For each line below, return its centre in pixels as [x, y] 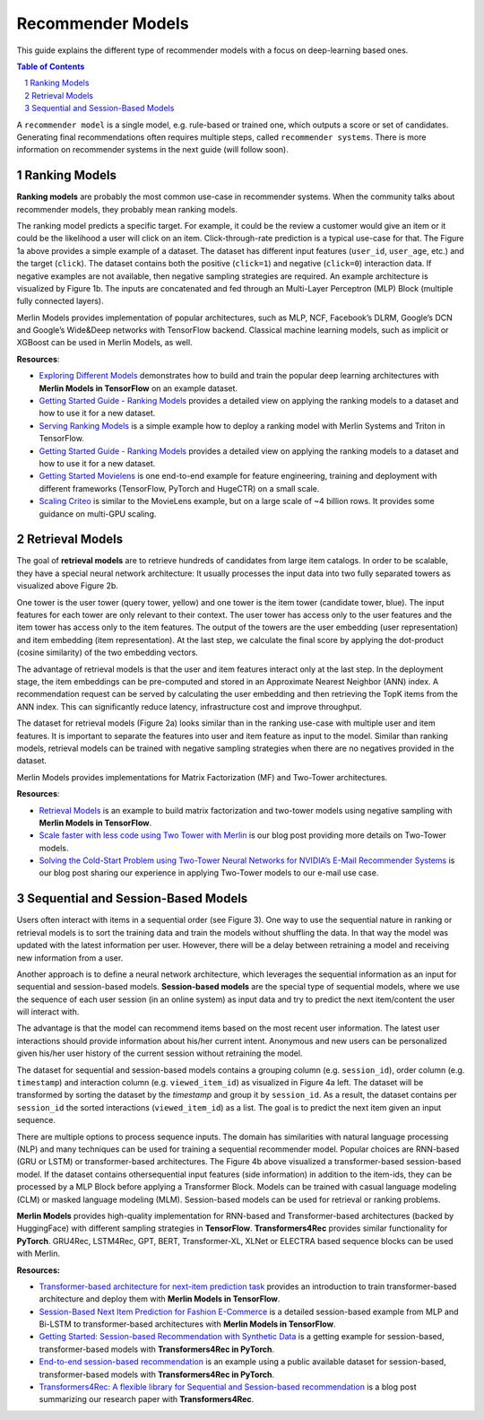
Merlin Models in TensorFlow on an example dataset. [138, 388]
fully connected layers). [60, 301]
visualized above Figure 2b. [67, 586]
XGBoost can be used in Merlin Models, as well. [104, 343]
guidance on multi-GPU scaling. [98, 514]
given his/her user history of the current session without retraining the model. [160, 1053]
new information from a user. [70, 958]
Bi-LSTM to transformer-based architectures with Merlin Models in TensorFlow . [187, 1324]
